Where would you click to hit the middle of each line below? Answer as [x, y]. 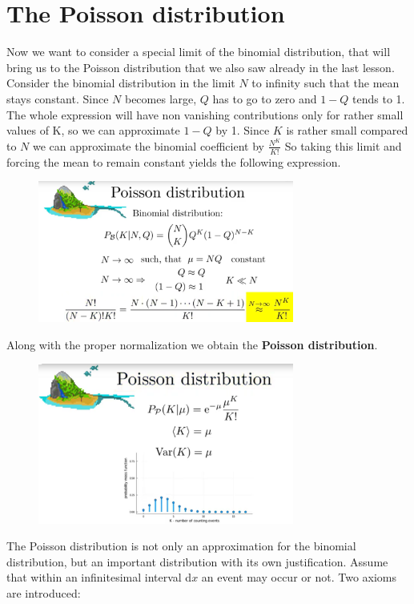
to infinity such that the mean [326, 83]
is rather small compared [347, 130]
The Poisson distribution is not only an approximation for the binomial [181, 546]
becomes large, [161, 98]
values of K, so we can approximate [93, 130]
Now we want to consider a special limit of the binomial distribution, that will [199, 52]
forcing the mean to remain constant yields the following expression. [174, 161]
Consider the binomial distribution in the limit [121, 83]
